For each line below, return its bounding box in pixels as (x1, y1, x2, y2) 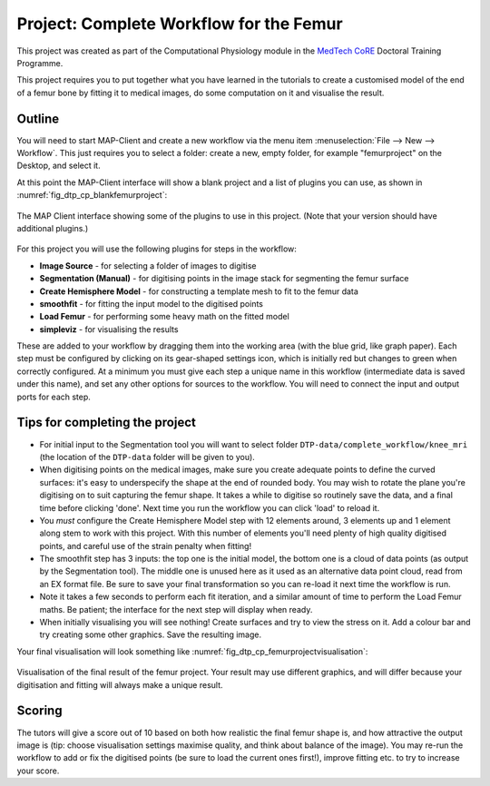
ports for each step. (16, 391, 91, 402)
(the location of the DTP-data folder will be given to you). (39, 451, 256, 462)
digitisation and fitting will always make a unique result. (16, 679, 223, 690)
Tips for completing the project (16, 415, 197, 430)
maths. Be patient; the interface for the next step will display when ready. (39, 604, 313, 614)
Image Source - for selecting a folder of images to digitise (39, 260, 257, 271)
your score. (16, 765, 60, 776)
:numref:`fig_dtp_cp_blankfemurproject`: (16, 190, 168, 201)
